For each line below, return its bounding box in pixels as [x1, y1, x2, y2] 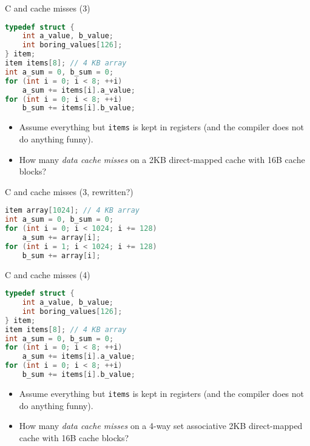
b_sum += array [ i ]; [22, 251, 101, 260]
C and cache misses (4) [5, 268, 90, 281]
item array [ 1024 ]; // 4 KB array [5, 206, 140, 215]
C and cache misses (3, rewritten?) [5, 185, 133, 198]
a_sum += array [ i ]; [22, 233, 101, 242]
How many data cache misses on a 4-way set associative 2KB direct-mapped [19, 419, 303, 432]
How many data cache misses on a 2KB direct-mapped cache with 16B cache [19, 153, 305, 165]
